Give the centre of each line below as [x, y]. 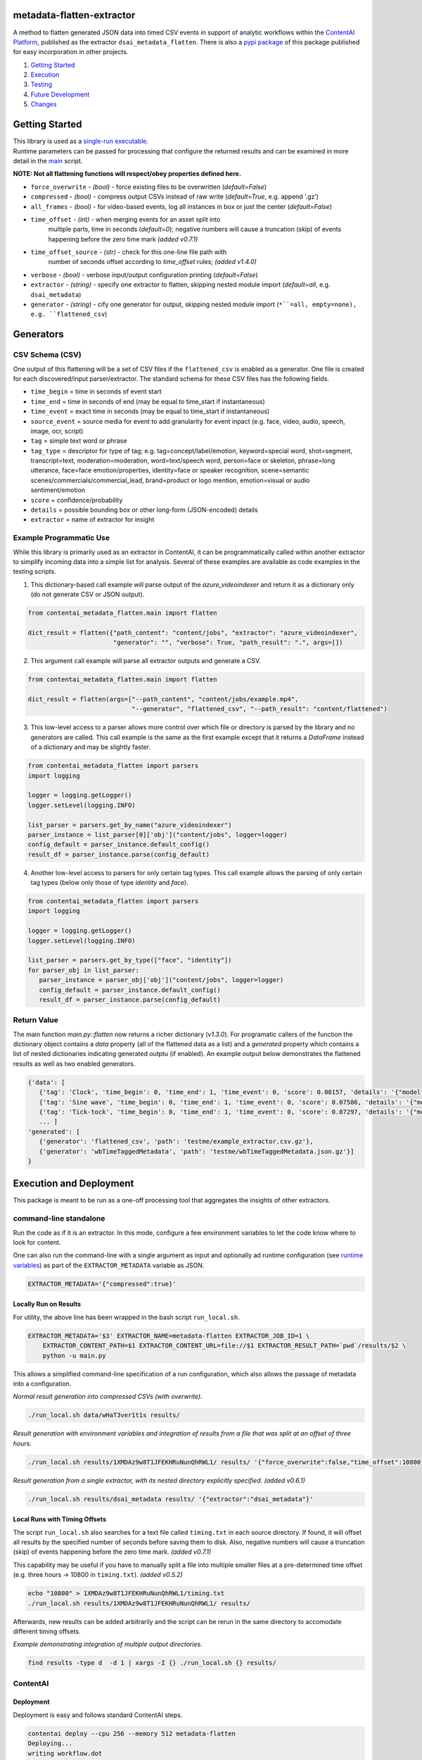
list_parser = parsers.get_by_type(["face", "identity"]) [130, 960]
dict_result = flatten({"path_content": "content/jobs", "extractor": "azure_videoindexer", [193, 633]
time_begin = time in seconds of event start [96, 391]
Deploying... [50, 1743]
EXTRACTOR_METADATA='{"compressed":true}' [102, 1284]
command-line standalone [59, 1219]
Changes [44, 104]
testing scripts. [34, 572]
